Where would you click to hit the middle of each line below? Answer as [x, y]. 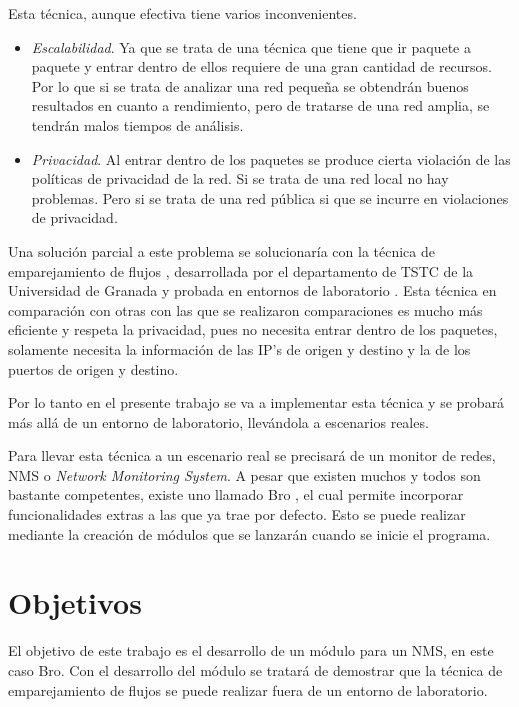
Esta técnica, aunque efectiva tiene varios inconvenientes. [182, 13]
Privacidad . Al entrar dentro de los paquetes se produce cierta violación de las [271, 158]
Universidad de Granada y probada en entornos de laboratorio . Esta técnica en [252, 290]
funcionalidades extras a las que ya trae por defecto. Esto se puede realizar [237, 514]
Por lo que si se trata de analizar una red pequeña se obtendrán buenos [250, 85]
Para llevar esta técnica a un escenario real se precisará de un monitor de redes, [252, 455]
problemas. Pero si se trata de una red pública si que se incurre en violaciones [270, 197]
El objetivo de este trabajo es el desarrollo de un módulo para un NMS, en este [251, 650]
